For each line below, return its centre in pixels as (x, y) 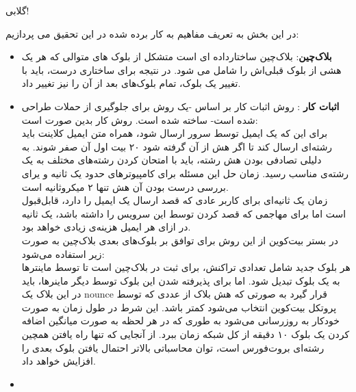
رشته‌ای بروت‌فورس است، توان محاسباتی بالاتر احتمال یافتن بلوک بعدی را (173, 347)
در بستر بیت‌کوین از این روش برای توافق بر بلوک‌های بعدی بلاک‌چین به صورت (180, 240)
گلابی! (17, 10)
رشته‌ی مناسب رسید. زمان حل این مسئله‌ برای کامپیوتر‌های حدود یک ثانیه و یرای (185, 173)
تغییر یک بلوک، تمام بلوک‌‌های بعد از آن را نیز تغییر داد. (131, 83)
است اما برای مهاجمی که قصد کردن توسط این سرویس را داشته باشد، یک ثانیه (184, 213)
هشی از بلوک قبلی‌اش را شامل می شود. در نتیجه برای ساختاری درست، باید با (181, 69)
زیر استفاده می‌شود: (63, 253)
